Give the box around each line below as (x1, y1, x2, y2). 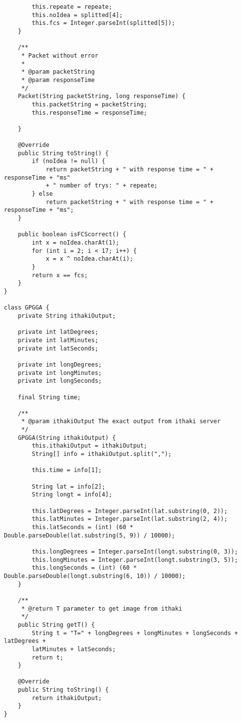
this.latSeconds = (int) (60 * (32, 524, 133, 531)
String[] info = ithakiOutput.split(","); (32, 451, 172, 458)
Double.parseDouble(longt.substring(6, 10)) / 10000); (4, 572, 186, 579)
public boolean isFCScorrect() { (18, 231, 126, 238)
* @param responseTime (21, 76, 95, 83)
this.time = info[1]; (32, 467, 102, 474)
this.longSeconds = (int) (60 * (32, 564, 137, 572)
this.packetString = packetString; (32, 101, 147, 108)
